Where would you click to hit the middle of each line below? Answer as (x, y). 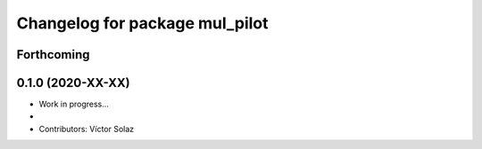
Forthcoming (53, 55)
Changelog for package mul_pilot (142, 23)
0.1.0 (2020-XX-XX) (73, 83)
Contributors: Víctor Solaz (87, 129)
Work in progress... (74, 104)
